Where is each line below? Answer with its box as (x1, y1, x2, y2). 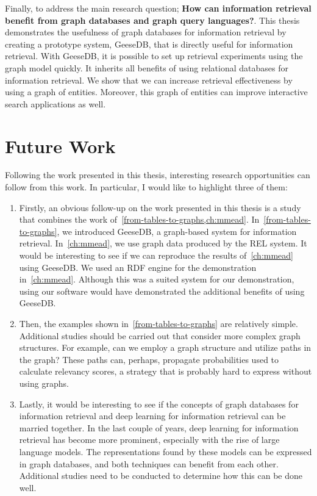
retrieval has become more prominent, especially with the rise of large (19, 433, 280, 446)
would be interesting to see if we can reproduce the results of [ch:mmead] (19, 249, 294, 262)
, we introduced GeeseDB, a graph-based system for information (57, 225, 297, 237)
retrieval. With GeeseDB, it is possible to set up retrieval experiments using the (5, 49, 303, 62)
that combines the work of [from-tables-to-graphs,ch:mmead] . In (19, 213, 260, 226)
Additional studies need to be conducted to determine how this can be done (19, 469, 303, 482)
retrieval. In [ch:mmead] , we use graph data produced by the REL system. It (19, 237, 307, 250)
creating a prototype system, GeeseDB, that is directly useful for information (5, 37, 293, 50)
